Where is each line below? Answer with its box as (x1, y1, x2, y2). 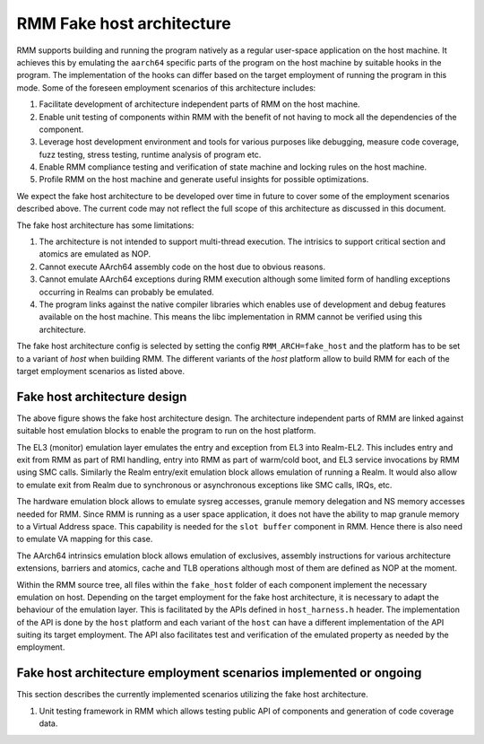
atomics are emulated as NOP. (39, 249, 151, 259)
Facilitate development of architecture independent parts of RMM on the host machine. (39, 99, 360, 109)
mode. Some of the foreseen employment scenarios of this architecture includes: (16, 82, 316, 93)
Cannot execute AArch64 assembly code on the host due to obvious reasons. (39, 261, 326, 272)
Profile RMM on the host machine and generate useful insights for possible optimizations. (39, 174, 369, 185)
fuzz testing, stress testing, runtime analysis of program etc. (39, 149, 262, 160)
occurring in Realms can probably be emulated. (39, 286, 214, 297)
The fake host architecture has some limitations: (16, 220, 194, 231)
